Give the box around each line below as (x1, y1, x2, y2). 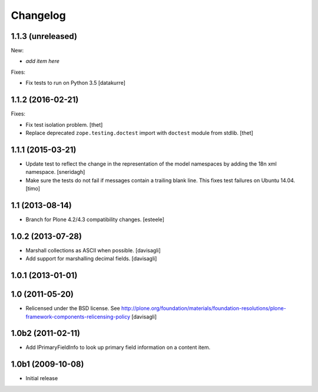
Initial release (25, 375, 58, 382)
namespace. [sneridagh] (25, 169, 85, 176)
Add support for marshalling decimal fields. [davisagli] (25, 255, 157, 262)
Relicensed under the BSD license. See (25, 305, 120, 312)
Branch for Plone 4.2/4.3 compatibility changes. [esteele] (25, 216, 165, 223)
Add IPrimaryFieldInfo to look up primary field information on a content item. (25, 344, 211, 351)
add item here (25, 58, 60, 65)
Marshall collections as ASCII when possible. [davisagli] (25, 246, 161, 253)
